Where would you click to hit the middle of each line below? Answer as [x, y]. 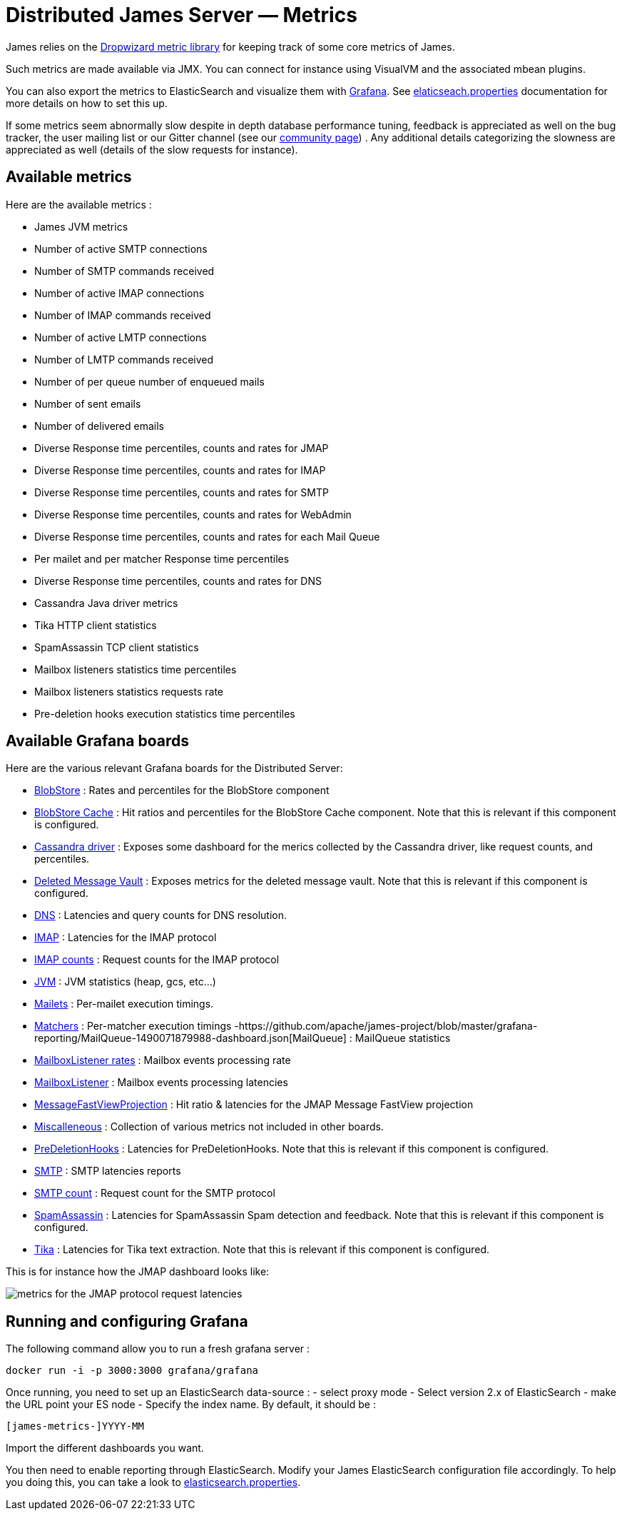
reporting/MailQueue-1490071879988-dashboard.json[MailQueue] [190, 1038]
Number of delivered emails [99, 426]
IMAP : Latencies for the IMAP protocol [126, 938]
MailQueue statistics [403, 1038]
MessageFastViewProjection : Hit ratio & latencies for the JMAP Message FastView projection [254, 1105]
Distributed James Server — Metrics [182, 15]
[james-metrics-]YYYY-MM [75, 1426]
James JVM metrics [81, 226]
